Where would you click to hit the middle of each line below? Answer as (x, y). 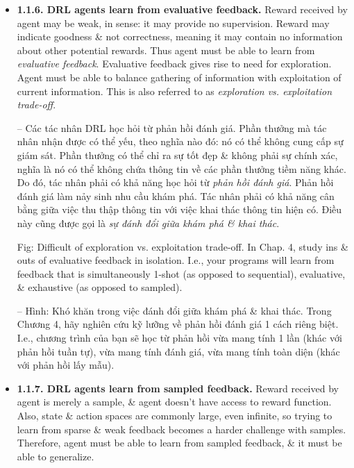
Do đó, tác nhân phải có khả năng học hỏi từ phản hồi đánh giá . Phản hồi (175, 182)
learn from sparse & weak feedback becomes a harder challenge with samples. (182, 429)
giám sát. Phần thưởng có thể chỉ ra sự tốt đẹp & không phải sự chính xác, (177, 154)
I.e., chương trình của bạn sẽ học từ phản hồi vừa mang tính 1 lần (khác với (179, 338)
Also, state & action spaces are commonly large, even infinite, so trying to (175, 416)
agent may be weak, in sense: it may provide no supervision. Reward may (173, 23)
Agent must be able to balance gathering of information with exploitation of (179, 77)
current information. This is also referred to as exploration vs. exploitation (175, 91)
